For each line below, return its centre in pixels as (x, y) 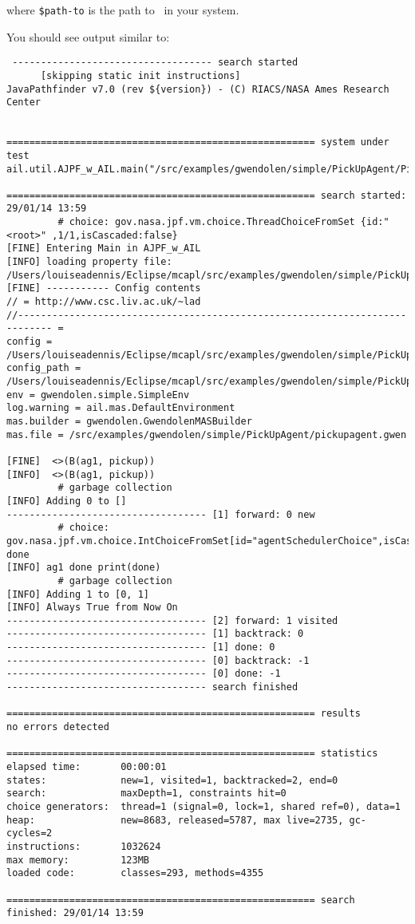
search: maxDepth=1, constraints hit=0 (146, 794)
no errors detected (58, 727)
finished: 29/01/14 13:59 (75, 913)
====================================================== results (184, 714)
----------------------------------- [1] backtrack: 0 (155, 634)
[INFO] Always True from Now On (92, 608)
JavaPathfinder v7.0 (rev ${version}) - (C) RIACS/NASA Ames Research (198, 89)
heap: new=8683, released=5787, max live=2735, (175, 820)
